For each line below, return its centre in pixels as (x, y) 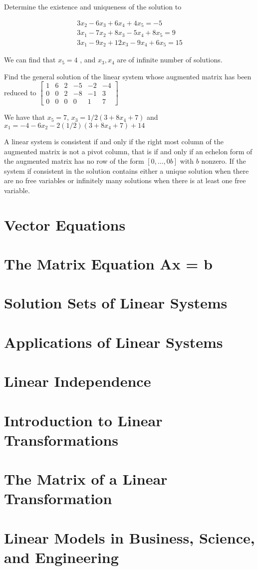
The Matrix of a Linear (86, 479)
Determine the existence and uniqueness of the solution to (93, 6)
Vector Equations (65, 224)
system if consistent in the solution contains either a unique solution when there (127, 170)
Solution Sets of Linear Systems (116, 303)
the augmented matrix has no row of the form (74, 161)
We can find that (30, 60)
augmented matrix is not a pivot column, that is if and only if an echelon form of (128, 151)
